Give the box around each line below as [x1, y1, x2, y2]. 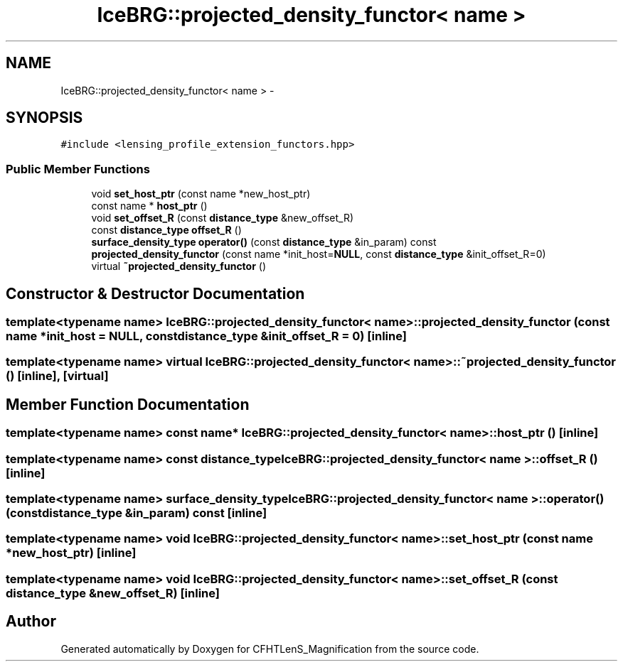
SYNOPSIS [6, 109, 83, 127]
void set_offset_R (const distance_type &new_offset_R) [91, 212, 354, 224]
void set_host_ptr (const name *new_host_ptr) [91, 188, 311, 200]
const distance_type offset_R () [91, 224, 242, 237]
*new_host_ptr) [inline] [6, 546, 137, 560]
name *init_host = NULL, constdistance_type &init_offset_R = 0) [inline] [6, 329, 407, 344]
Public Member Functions [6, 161, 150, 176]
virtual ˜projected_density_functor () [91, 260, 267, 273]
